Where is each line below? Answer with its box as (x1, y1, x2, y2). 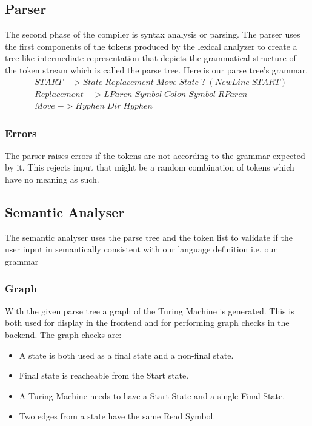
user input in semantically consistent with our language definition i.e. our (5, 243, 277, 255)
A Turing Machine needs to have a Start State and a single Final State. (19, 389, 285, 402)
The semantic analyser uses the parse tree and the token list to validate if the (5, 231, 293, 243)
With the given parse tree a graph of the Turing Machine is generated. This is (5, 304, 294, 317)
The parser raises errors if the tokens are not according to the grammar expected (5, 149, 305, 161)
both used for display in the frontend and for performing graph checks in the (5, 316, 290, 329)
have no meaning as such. (5, 173, 99, 186)
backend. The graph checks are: (5, 328, 122, 341)
